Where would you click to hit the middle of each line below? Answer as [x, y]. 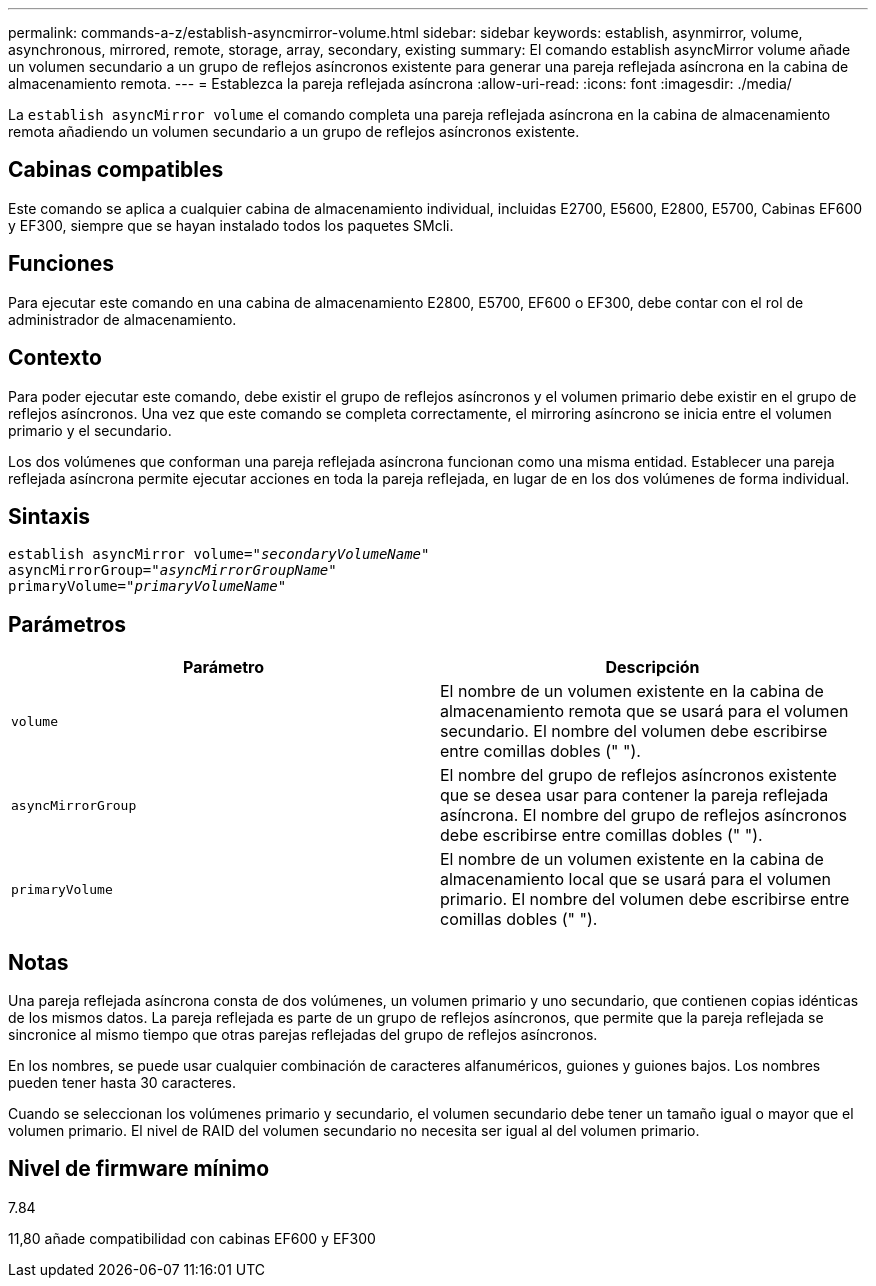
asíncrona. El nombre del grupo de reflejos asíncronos [643, 815]
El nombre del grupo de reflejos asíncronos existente [638, 775]
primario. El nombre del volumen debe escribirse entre [645, 899]
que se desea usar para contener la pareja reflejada [634, 795]
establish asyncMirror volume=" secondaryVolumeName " [219, 554]
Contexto [55, 358]
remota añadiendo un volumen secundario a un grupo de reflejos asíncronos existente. [294, 131]
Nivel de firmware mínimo [139, 1169]
